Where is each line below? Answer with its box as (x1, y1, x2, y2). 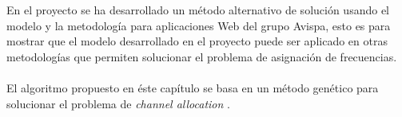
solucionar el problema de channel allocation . (6, 95, 230, 111)
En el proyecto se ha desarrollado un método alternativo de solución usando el (6, 2, 389, 18)
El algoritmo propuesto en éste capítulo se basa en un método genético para (6, 79, 379, 96)
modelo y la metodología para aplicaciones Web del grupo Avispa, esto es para (6, 17, 391, 33)
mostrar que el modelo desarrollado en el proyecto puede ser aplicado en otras (6, 33, 388, 49)
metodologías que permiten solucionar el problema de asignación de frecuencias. (6, 48, 397, 64)
